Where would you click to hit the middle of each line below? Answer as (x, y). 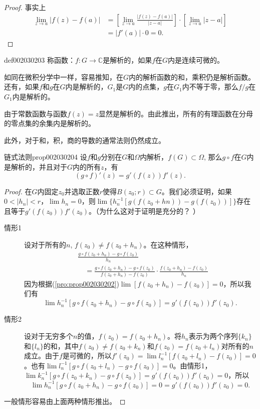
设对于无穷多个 (49, 336)
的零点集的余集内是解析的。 (50, 123)
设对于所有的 (45, 244)
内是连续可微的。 (196, 60)
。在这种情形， (168, 244)
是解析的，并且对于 (36, 167)
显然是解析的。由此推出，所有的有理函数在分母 (176, 113)
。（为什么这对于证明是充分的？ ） (144, 211)
